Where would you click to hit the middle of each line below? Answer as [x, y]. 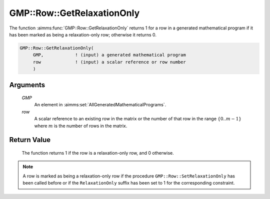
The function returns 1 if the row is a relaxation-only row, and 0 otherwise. [98, 153]
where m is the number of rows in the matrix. [81, 126]
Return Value [30, 140]
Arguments [27, 85]
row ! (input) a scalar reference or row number [109, 62]
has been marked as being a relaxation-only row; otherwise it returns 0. [83, 34]
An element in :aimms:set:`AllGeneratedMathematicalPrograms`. [100, 105]
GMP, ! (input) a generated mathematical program [109, 55]
